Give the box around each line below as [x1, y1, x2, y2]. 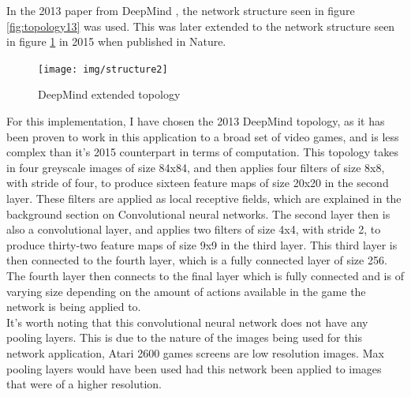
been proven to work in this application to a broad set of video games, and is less [6, 128, 399, 144]
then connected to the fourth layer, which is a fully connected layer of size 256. [6, 252, 387, 268]
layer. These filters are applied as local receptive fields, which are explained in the [6, 190, 402, 206]
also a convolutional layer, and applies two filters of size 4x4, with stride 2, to [6, 221, 381, 238]
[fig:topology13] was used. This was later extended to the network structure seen [6, 17, 395, 34]
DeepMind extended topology [38, 86, 181, 103]
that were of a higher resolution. [6, 376, 162, 392]
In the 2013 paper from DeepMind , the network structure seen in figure [6, 2, 355, 18]
